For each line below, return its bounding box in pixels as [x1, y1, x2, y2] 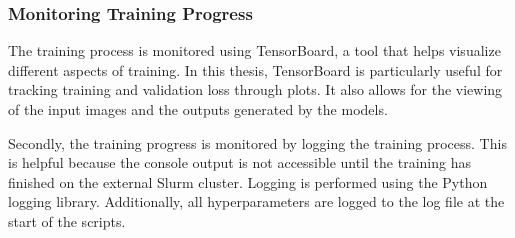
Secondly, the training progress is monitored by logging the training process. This [8, 132, 507, 153]
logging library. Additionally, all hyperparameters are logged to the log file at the [8, 191, 505, 212]
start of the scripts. [8, 210, 126, 231]
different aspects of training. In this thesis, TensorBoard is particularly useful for [8, 59, 503, 80]
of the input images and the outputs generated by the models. [8, 99, 388, 119]
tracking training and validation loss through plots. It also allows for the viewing [8, 79, 503, 100]
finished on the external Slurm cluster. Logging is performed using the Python [8, 171, 488, 192]
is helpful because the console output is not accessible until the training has [8, 152, 471, 173]
